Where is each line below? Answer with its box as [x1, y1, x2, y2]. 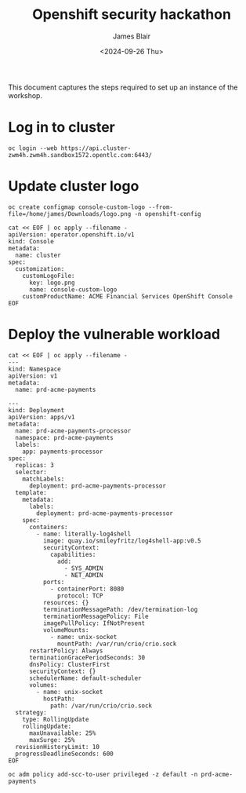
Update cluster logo [8, 177, 139, 196]
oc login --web [8, 144, 58, 152]
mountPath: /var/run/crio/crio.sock [57, 640, 177, 648]
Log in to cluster [8, 119, 115, 137]
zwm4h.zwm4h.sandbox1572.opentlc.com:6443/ [8, 151, 153, 159]
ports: [42, 578, 65, 586]
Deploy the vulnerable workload [8, 326, 221, 343]
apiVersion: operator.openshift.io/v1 [8, 230, 135, 239]
